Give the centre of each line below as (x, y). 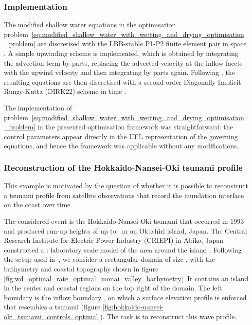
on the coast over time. (38, 205)
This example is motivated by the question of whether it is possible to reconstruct (126, 186)
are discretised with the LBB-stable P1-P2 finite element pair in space (142, 44)
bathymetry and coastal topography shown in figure (81, 268)
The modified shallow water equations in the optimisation (90, 25)
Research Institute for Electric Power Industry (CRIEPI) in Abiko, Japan (114, 240)
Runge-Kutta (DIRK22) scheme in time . (65, 91)
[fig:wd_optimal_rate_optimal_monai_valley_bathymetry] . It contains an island (126, 278)
